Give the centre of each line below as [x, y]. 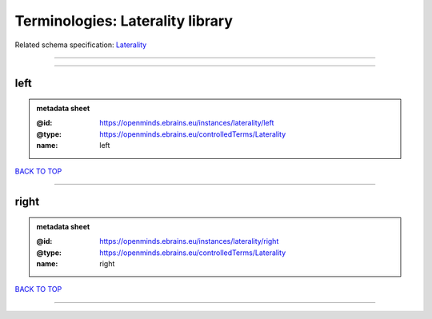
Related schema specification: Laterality [81, 45]
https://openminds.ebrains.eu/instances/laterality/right [189, 241]
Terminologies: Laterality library [124, 21]
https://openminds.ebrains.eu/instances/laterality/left [187, 123]
